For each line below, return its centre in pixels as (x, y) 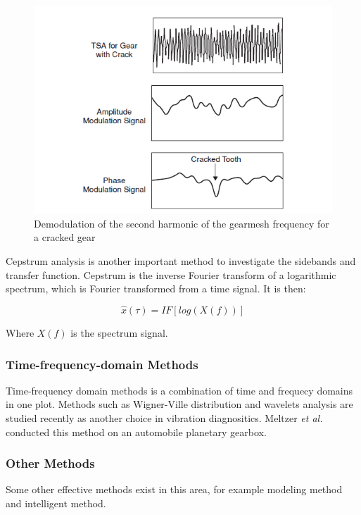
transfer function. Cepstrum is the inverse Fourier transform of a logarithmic (171, 274)
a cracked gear (65, 237)
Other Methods (50, 463)
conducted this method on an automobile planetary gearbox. (136, 432)
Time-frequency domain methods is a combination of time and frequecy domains (179, 390)
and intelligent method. (56, 503)
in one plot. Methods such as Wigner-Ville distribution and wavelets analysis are (179, 404)
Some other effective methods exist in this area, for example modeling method (174, 489)
